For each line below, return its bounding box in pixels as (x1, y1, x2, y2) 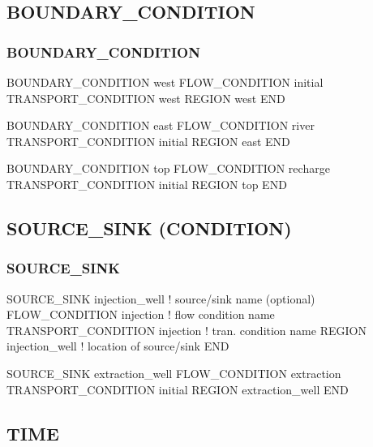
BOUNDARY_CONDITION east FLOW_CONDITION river (6, 117, 315, 134)
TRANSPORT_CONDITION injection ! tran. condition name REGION (6, 321, 367, 338)
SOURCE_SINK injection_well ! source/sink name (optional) (6, 290, 315, 307)
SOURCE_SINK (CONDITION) (6, 215, 292, 240)
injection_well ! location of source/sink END (6, 337, 229, 355)
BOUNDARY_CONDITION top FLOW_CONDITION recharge (6, 160, 330, 177)
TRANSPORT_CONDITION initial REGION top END (6, 175, 287, 192)
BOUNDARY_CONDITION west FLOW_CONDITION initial (6, 74, 324, 90)
